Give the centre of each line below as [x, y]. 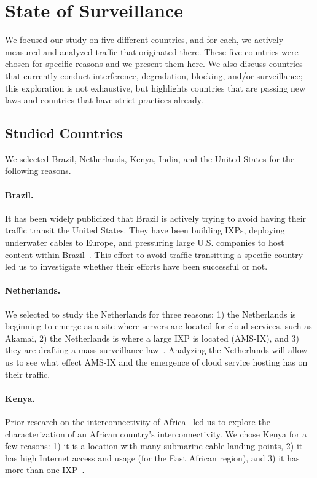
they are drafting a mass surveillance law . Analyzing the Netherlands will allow [156, 350]
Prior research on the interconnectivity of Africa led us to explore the [138, 421]
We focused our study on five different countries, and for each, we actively [144, 40]
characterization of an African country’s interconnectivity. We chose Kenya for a [156, 433]
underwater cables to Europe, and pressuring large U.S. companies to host [145, 242]
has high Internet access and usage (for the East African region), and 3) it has [152, 457]
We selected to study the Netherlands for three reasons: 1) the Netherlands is [151, 314]
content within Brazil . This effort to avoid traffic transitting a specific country [154, 254]
